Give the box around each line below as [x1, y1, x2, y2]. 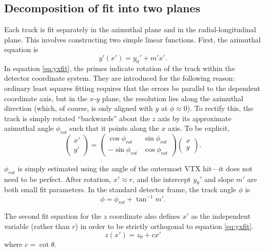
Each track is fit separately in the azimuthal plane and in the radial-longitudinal [4, 24, 256, 35]
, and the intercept [132, 173, 191, 184]
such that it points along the [70, 123, 159, 133]
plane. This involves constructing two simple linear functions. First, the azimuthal [4, 34, 261, 44]
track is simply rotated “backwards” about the [4, 112, 150, 123]
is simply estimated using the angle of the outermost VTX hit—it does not [17, 163, 253, 173]
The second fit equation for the [4, 211, 101, 221]
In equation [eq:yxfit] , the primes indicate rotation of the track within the [4, 62, 235, 73]
